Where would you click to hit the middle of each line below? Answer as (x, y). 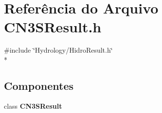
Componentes (39, 85)
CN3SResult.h (53, 27)
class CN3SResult (33, 106)
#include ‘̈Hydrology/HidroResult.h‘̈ (58, 50)
